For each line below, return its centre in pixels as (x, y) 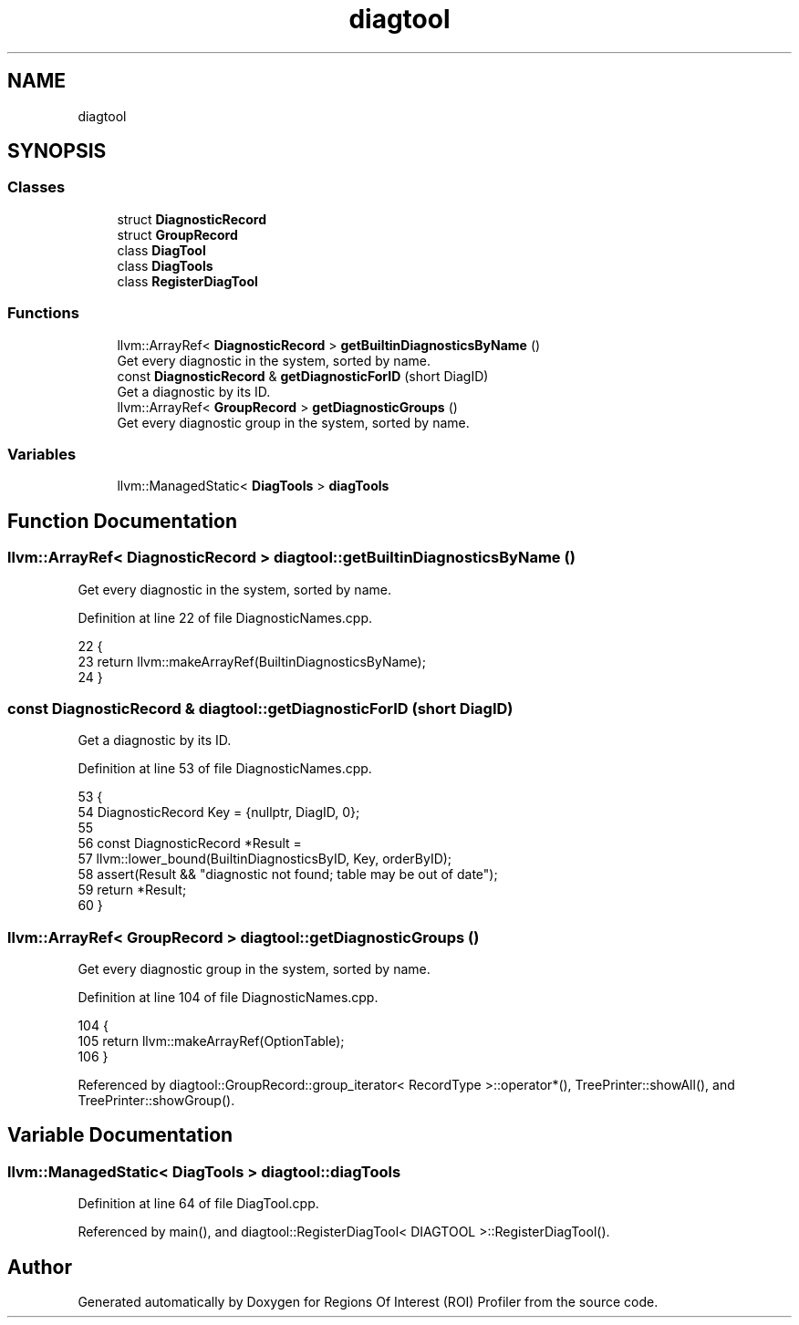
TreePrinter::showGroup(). (156, 1101)
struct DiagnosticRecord (192, 219)
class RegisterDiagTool (187, 281)
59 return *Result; (132, 890)
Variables (42, 454)
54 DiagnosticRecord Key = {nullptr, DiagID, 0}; (219, 813)
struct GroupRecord (177, 234)
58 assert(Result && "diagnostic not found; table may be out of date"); (288, 875)
